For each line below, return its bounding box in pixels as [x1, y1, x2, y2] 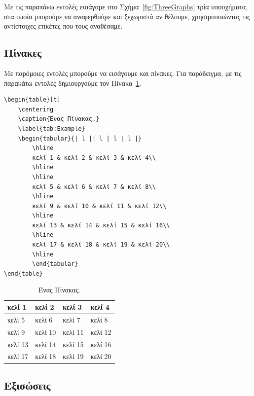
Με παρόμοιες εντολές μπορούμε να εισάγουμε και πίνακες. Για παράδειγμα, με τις [4, 68, 242, 78]
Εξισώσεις [4, 377, 51, 393]
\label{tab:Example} [18, 125, 85, 132]
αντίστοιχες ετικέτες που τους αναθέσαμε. [4, 21, 123, 31]
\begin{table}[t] [4, 96, 61, 104]
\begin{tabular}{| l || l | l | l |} [18, 135, 142, 142]
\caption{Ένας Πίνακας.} [18, 115, 100, 123]
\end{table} [4, 270, 43, 277]
